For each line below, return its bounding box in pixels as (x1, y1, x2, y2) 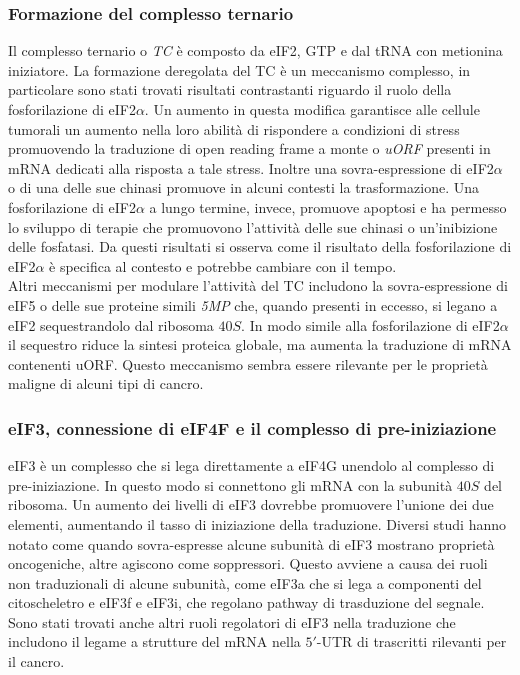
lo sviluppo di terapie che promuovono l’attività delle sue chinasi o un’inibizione (8, 216, 498, 237)
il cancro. (8, 651, 65, 672)
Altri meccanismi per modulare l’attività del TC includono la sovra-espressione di (8, 275, 508, 296)
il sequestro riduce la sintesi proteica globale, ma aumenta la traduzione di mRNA (8, 334, 512, 355)
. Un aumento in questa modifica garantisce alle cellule (144, 99, 480, 119)
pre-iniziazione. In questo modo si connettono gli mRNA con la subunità (8, 474, 453, 495)
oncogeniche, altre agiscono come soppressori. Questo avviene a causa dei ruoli (8, 553, 488, 574)
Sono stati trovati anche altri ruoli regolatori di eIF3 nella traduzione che (8, 611, 456, 632)
